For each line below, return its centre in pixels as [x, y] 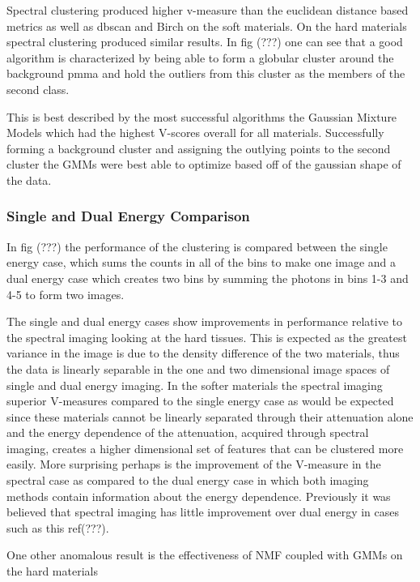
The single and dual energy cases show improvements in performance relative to [204, 321]
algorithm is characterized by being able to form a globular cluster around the [200, 57]
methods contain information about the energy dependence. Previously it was [199, 496]
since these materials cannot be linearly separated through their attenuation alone [210, 416]
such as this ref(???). [58, 527]
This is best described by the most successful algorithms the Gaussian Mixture [202, 116]
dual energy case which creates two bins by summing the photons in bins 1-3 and [208, 278]
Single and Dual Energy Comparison [128, 216]
